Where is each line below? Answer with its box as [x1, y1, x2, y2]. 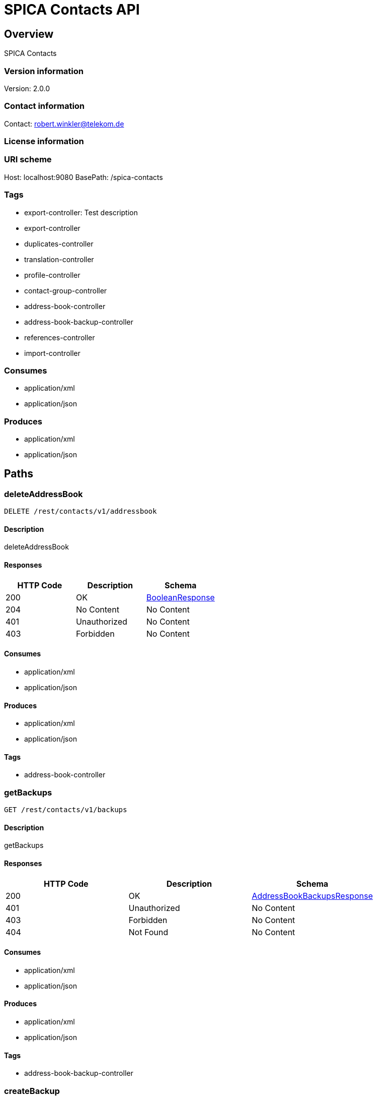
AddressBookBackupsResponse [252, 890, 373, 901]
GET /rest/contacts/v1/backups [4, 806, 127, 814]
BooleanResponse [146, 592, 215, 602]
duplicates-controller [24, 239, 94, 248]
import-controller [24, 348, 81, 357]
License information [4, 136, 84, 147]
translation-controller [24, 255, 94, 264]
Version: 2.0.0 [4, 84, 50, 93]
